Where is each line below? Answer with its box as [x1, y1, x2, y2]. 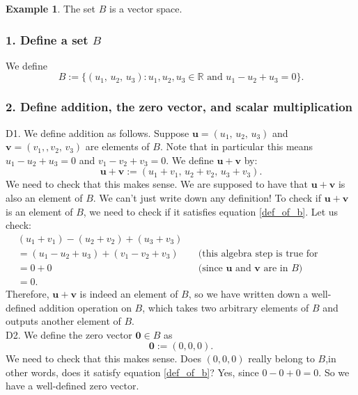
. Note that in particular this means [159, 139, 313, 154]
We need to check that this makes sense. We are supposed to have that [6, 177, 309, 191]
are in [263, 263, 288, 273]
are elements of [85, 139, 150, 154]
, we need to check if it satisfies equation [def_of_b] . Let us [83, 204, 338, 218]
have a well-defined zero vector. [6, 378, 139, 393]
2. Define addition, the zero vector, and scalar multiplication [6, 98, 353, 115]
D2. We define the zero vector [6, 327, 132, 341]
